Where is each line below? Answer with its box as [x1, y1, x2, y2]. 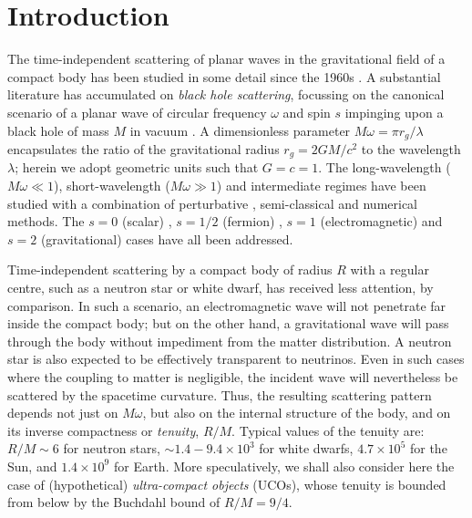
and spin [282, 102, 331, 121]
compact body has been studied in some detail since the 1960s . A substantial [7, 67, 441, 86]
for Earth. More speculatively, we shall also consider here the [113, 456, 455, 475]
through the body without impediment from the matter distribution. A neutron [7, 331, 452, 350]
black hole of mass [7, 120, 109, 140]
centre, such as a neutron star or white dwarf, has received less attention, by [7, 277, 434, 296]
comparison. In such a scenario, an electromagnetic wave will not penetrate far [7, 295, 446, 315]
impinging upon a [344, 102, 444, 121]
